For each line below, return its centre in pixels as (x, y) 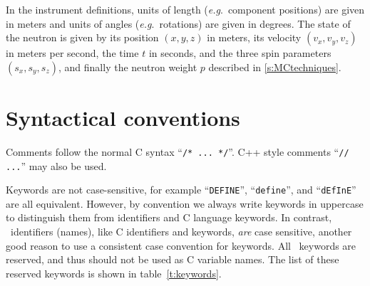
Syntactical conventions (123, 117)
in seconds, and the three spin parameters (240, 53)
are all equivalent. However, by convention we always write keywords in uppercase (185, 203)
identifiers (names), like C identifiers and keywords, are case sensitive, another (181, 232)
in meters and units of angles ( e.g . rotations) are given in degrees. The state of (178, 23)
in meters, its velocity (254, 37)
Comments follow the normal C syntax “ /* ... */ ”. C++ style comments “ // (178, 151)
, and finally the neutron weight (128, 67)
